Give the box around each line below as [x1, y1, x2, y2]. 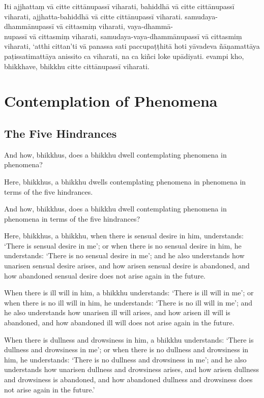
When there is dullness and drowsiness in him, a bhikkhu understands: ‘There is [4, 334, 254, 345]
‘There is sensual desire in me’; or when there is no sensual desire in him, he [4, 240, 242, 251]
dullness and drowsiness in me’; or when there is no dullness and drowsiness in [4, 344, 249, 355]
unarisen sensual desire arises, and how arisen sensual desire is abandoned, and [4, 260, 250, 271]
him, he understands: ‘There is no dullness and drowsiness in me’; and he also [4, 354, 247, 364]
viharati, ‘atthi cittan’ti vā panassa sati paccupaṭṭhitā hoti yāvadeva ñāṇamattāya [4, 41, 260, 51]
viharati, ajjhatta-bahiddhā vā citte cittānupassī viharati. [4, 11, 183, 21]
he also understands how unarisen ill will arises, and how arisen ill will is [4, 307, 230, 318]
